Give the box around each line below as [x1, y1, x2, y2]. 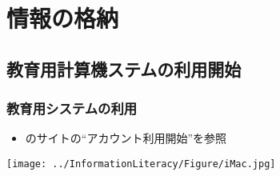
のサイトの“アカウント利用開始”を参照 [25, 130, 227, 146]
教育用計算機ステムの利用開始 [6, 56, 242, 81]
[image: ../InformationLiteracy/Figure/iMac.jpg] [6, 158, 276, 170]
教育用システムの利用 [6, 98, 138, 118]
